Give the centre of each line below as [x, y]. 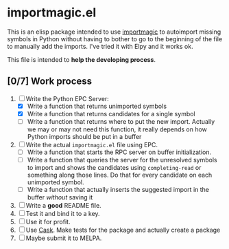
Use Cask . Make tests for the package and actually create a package [123, 230]
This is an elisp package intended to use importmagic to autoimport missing [114, 32]
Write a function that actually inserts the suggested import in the [118, 190]
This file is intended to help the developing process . [82, 59]
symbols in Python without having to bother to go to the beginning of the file [115, 39]
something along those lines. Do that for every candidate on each [120, 175]
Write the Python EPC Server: [68, 98]
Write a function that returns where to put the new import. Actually [121, 121]
